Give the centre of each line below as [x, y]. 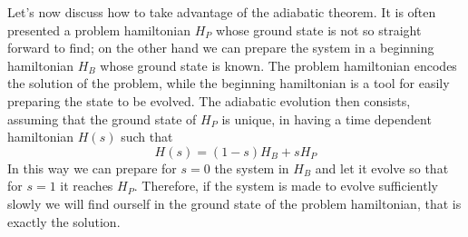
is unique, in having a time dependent [327, 118]
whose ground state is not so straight [319, 30]
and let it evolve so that [382, 168]
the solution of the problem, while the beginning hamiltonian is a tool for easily [229, 83]
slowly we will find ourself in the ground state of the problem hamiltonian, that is [234, 203]
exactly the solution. [64, 221]
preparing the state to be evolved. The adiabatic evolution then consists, [209, 100]
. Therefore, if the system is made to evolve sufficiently [286, 186]
